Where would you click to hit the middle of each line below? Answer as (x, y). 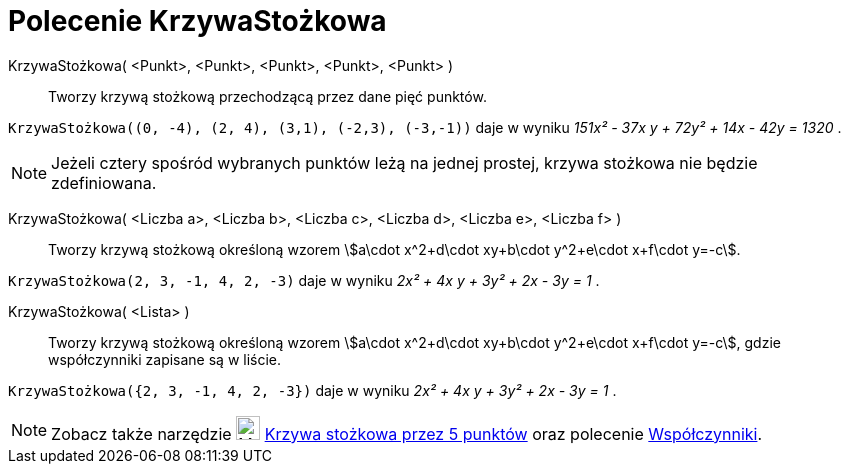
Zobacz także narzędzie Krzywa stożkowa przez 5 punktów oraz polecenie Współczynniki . (407, 433)
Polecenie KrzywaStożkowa (197, 21)
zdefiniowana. (104, 182)
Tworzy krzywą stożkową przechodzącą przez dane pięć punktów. (267, 96)
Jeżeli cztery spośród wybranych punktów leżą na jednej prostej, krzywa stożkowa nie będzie (404, 162)
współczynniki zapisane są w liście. (165, 359)
